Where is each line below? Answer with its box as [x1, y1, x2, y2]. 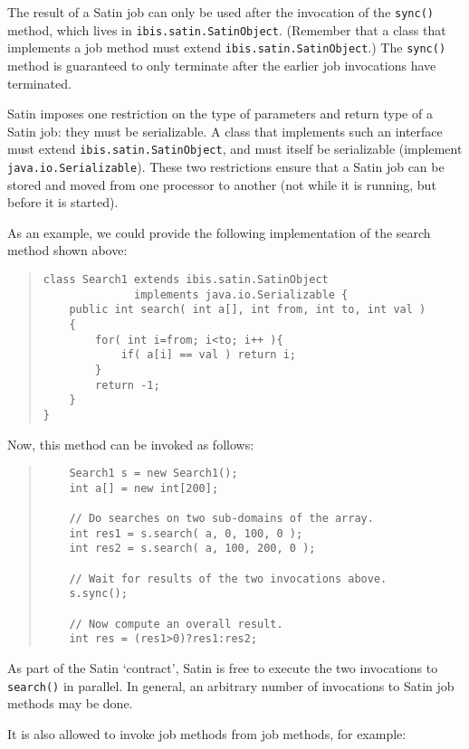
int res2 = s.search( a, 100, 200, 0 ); [69, 542, 316, 555]
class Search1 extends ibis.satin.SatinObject [43, 273, 329, 287]
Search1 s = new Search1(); [69, 467, 238, 480]
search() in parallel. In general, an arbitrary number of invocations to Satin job [7, 676, 455, 695]
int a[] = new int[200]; [69, 481, 219, 495]
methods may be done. [7, 694, 133, 713]
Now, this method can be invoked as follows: [7, 434, 254, 453]
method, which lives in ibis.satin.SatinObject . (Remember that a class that [7, 20, 446, 39]
